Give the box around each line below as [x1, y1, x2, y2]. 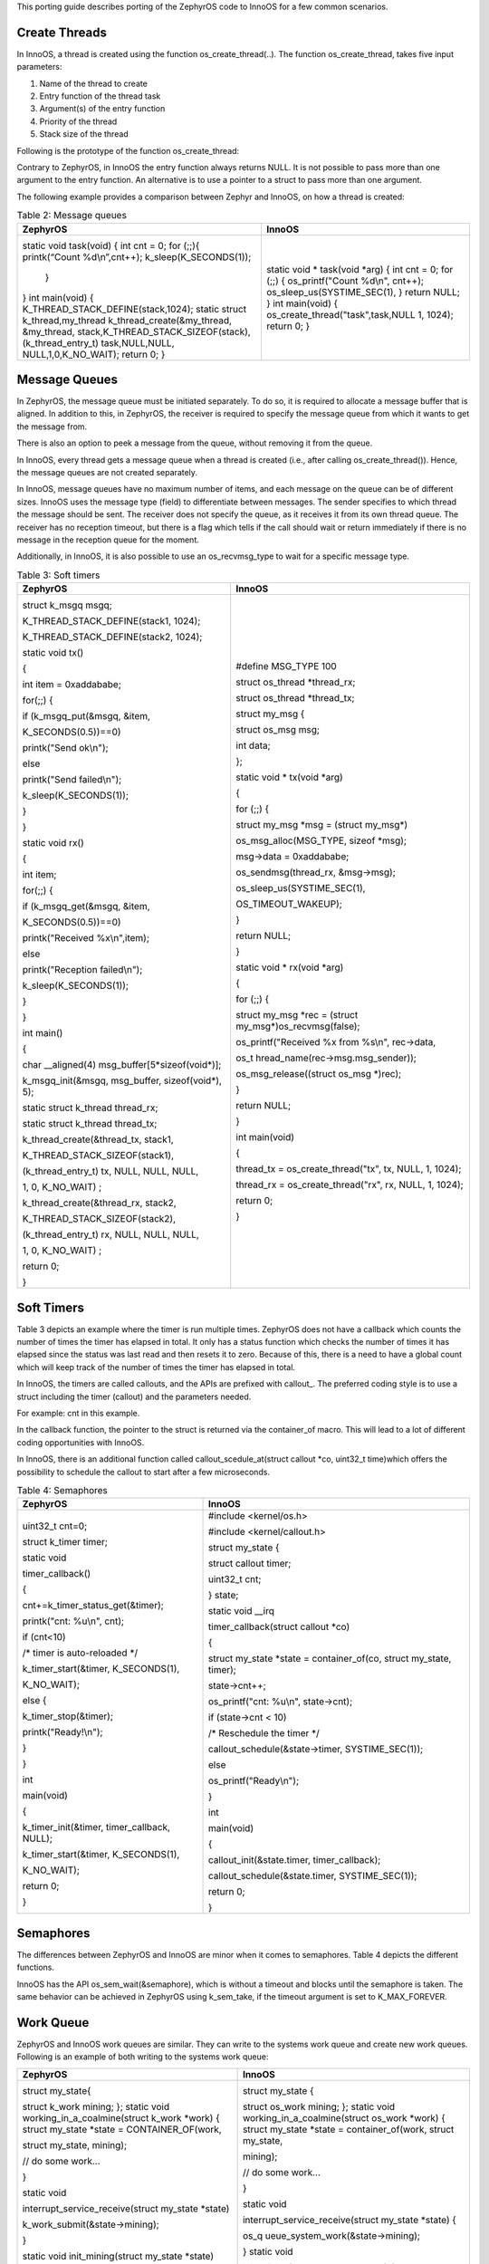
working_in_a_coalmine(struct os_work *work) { [242, 2111, 446, 2124]
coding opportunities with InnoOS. [16, 1436, 145, 1448]
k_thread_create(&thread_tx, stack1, [22, 1133, 174, 1146]
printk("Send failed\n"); [22, 773, 122, 786]
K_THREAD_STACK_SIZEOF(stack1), [22, 1149, 175, 1162]
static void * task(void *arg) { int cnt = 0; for [265, 263, 454, 275]
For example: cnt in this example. [16, 1408, 140, 1419]
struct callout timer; [208, 1558, 292, 1570]
